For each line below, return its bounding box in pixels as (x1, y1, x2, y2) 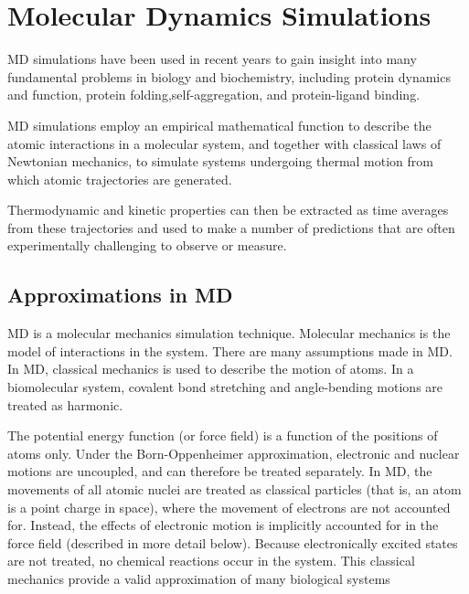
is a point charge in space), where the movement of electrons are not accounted (7, 497, 451, 516)
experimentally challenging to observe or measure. (7, 236, 287, 255)
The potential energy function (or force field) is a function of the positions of (7, 426, 438, 445)
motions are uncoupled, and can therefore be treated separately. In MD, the (7, 461, 432, 481)
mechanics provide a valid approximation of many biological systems (7, 568, 390, 588)
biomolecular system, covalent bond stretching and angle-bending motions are (7, 377, 443, 397)
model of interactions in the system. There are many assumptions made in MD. (7, 341, 453, 360)
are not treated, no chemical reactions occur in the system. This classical (7, 551, 415, 570)
